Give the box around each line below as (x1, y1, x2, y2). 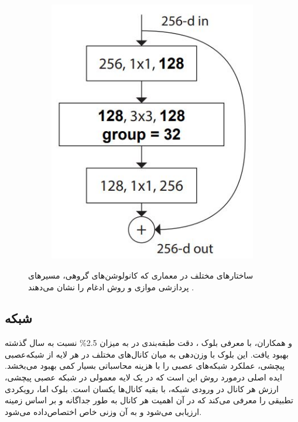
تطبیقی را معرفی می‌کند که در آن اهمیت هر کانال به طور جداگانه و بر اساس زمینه (5, 394, 293, 406)
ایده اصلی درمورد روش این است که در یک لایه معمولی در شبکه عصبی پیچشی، (5, 371, 282, 383)
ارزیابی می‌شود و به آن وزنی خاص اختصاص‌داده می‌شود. (5, 405, 202, 417)
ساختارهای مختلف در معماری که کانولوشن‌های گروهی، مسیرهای (28, 269, 254, 281)
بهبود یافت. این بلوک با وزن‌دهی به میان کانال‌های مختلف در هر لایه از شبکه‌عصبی (5, 348, 289, 360)
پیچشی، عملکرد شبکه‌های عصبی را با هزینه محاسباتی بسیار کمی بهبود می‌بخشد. (5, 359, 285, 372)
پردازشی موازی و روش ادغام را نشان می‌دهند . (28, 280, 194, 293)
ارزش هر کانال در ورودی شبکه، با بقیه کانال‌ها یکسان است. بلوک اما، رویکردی (5, 382, 279, 394)
